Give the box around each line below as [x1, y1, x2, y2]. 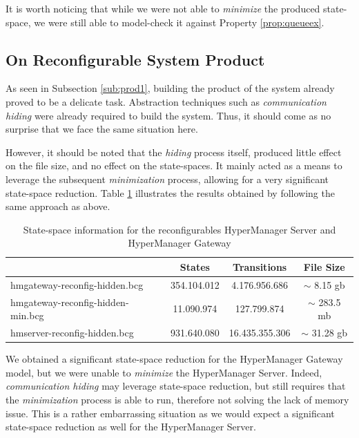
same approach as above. [6, 199, 110, 213]
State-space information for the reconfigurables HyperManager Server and [23, 222, 336, 236]
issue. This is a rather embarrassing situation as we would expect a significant [6, 406, 335, 420]
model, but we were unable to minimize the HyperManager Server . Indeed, [6, 365, 322, 379]
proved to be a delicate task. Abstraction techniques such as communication [6, 94, 327, 108]
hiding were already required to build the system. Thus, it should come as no [6, 108, 331, 122]
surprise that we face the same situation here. [6, 122, 198, 136]
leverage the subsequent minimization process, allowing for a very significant [6, 171, 329, 186]
